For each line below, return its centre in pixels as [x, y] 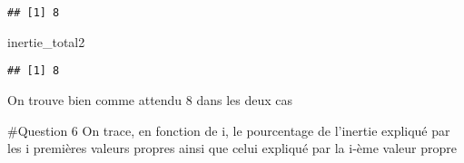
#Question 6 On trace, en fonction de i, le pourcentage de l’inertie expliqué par [229, 130]
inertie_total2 [46, 41]
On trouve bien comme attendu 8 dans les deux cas [150, 99]
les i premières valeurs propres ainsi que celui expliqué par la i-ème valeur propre [232, 148]
